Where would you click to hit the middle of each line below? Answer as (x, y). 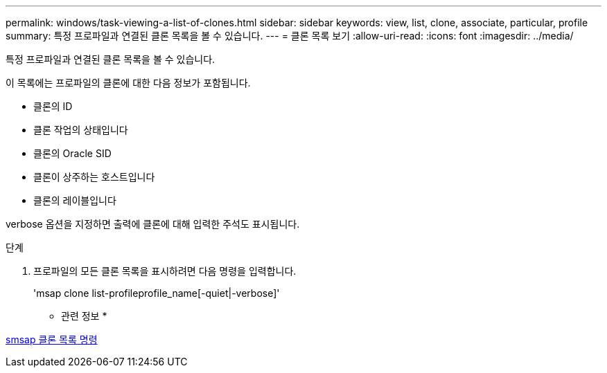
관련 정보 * (84, 316)
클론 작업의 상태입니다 (81, 130)
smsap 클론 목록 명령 (52, 339)
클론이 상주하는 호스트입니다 (94, 177)
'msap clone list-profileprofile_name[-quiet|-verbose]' (157, 293)
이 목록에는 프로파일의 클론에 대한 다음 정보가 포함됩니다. (128, 83)
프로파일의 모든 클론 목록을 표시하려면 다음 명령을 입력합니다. (165, 271)
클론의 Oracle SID (72, 153)
